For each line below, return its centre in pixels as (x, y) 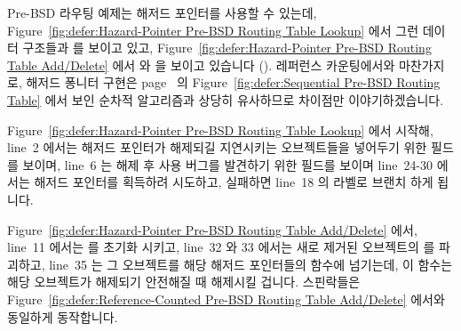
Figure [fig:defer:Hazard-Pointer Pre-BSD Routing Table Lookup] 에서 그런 (213, 30)
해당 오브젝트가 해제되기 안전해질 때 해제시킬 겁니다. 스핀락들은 (184, 282)
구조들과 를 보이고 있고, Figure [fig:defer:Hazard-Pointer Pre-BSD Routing (227, 48)
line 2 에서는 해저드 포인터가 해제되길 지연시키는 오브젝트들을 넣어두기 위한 (217, 147)
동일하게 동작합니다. (63, 316)
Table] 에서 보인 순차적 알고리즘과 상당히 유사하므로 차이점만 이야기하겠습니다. (226, 99)
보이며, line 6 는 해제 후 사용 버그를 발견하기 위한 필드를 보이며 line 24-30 (228, 164)
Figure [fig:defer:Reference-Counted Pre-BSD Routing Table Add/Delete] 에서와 (226, 299)
